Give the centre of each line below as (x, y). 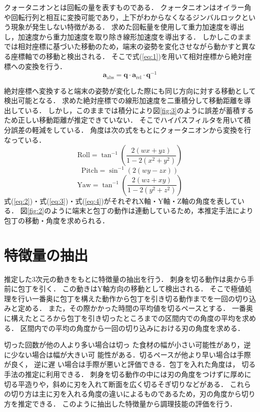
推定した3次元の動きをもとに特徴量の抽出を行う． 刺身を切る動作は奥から (126, 279)
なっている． (25, 139)
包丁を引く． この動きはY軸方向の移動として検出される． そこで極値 (131, 289)
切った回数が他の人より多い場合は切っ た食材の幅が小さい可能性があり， (124, 345)
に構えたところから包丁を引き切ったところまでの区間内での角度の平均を (123, 318)
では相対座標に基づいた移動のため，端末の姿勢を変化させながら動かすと (123, 46)
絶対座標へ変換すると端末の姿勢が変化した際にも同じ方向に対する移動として (130, 90)
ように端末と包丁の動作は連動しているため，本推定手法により (152, 211)
